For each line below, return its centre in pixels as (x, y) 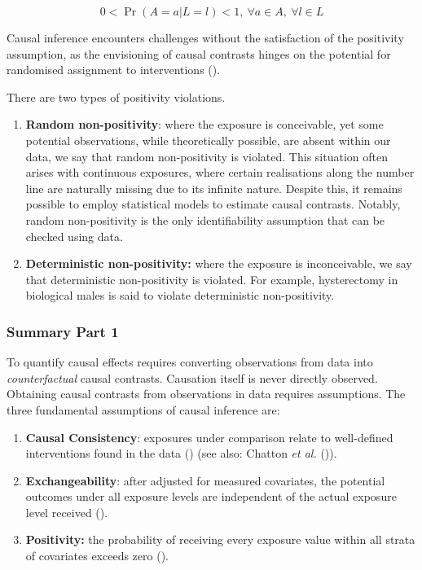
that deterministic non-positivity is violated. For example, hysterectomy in (212, 279)
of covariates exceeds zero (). (97, 556)
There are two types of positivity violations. (116, 96)
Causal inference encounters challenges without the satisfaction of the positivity (205, 37)
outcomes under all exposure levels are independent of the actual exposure (211, 496)
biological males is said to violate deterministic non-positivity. (180, 295)
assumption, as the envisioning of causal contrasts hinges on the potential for (199, 53)
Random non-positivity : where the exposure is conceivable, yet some (204, 124)
